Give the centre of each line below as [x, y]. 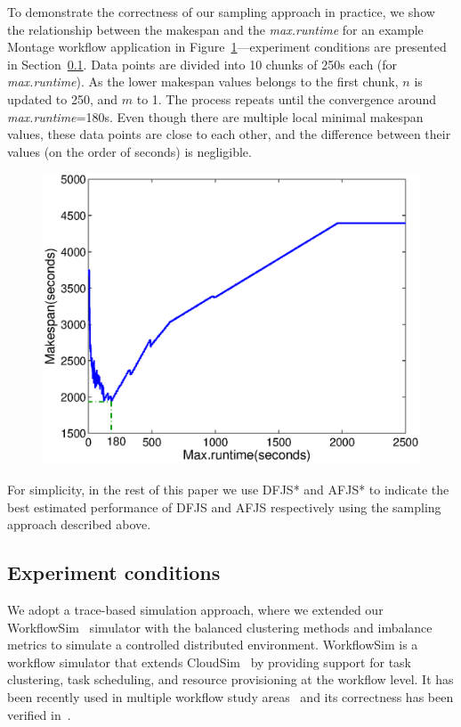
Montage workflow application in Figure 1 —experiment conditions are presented [227, 47]
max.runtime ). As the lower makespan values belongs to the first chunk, [203, 82]
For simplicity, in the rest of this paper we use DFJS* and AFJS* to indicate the [228, 490]
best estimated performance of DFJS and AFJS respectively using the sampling [224, 506]
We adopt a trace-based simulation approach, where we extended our [195, 610]
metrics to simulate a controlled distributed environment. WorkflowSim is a [213, 645]
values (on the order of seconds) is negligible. [129, 151]
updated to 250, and [63, 98]
